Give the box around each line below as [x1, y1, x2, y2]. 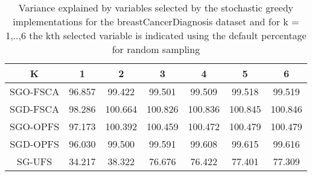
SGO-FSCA [10, 84, 60, 98]
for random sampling [112, 42, 200, 56]
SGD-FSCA [10, 102, 60, 116]
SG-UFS [17, 154, 53, 168]
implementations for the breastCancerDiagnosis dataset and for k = [13, 14, 299, 28]
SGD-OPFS [10, 137, 59, 151]
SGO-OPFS [10, 119, 60, 133]
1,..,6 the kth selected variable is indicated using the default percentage [5, 28, 307, 42]
